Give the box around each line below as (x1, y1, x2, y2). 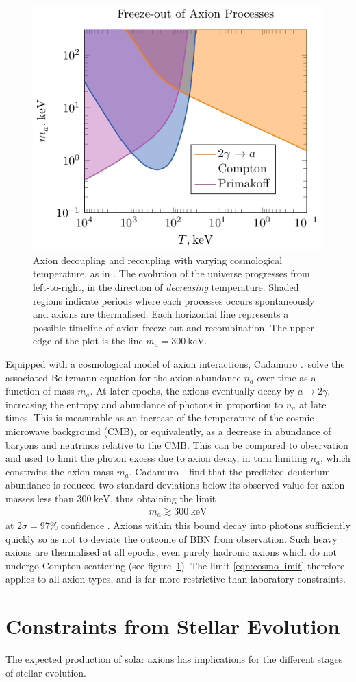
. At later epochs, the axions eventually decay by (90, 384, 295, 398)
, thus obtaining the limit (110, 491, 216, 505)
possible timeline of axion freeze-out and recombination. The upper (33, 320, 314, 334)
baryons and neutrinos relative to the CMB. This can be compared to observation (5, 437, 348, 451)
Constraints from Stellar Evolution (5, 612, 340, 640)
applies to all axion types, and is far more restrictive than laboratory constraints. (5, 572, 346, 586)
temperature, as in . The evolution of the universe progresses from (33, 266, 310, 281)
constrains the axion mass (5, 464, 114, 478)
